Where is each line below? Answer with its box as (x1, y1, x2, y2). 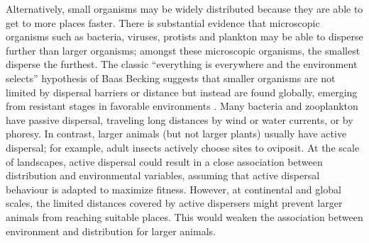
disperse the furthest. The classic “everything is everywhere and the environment (6, 57, 358, 72)
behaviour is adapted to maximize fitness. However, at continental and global (6, 181, 341, 196)
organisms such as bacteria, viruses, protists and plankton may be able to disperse (6, 29, 363, 44)
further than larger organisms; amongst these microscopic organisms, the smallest (6, 43, 360, 57)
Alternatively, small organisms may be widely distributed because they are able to (6, 1, 363, 16)
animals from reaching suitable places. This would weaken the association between (6, 209, 363, 224)
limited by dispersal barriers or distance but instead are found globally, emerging (6, 84, 358, 99)
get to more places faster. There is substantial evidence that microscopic (6, 15, 320, 30)
